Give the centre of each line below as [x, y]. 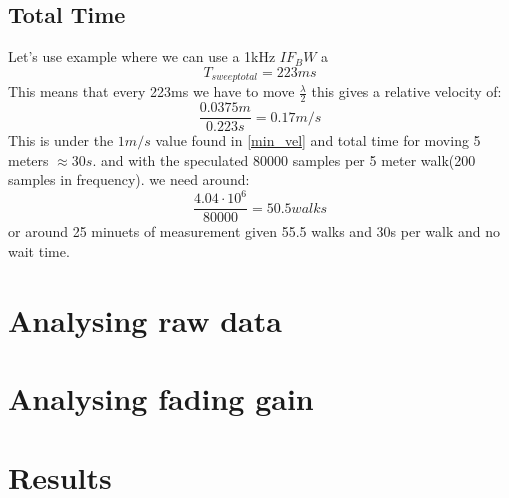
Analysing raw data [145, 319]
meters [28, 159]
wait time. [39, 251]
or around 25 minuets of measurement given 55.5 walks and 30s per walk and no [254, 231]
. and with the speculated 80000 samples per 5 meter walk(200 [284, 159]
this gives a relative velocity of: [406, 91]
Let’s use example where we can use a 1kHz [142, 56]
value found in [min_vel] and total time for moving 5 [318, 140]
